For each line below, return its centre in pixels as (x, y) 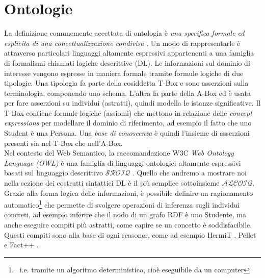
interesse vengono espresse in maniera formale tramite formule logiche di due (124, 73)
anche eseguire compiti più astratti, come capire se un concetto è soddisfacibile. (128, 225)
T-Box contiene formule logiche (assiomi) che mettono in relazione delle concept (128, 112)
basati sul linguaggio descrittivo (54, 173)
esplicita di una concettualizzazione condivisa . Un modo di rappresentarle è (122, 43)
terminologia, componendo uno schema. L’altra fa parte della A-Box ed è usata (128, 93)
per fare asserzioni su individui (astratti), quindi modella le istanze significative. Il (132, 103)
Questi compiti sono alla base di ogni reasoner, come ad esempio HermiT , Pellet (130, 234)
